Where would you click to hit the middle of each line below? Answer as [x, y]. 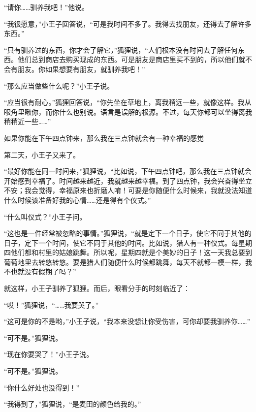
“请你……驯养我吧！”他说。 [46, 7]
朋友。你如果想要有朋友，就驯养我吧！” [81, 69]
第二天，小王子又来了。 [42, 154]
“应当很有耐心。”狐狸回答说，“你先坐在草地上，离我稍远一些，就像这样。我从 [128, 102]
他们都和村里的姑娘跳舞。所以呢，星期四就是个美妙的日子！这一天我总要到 [131, 252]
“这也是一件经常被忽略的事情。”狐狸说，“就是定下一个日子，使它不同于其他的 [128, 233]
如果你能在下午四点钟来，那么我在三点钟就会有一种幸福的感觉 [104, 138]
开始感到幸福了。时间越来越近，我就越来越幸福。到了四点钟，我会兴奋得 [121, 180]
